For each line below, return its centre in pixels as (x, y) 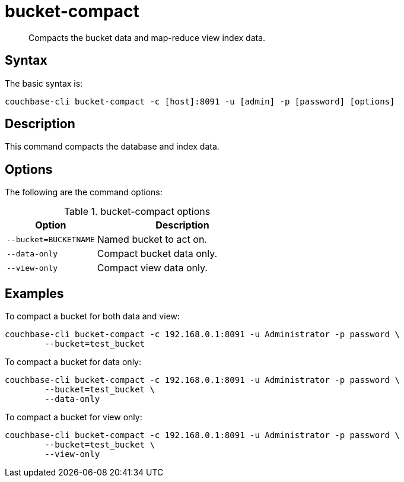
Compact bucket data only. (157, 254)
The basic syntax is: (44, 83)
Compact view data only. (152, 268)
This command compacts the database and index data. (112, 147)
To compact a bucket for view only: (74, 417)
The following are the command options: (84, 192)
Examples (34, 293)
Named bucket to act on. (152, 240)
